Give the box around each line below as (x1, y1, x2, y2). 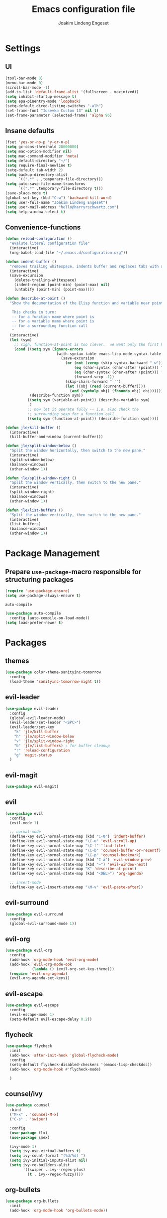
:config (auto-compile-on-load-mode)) (9, 615, 90, 620)
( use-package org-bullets (5, 1199, 59, 1204)
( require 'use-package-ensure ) (5, 589, 70, 594)
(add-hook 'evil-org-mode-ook (9, 962, 72, 967)
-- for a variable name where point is (11, 319, 94, 324)
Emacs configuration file (31, 3, 136, 15)
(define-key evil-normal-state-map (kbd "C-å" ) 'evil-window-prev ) (9, 857, 153, 862)
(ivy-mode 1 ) (9, 1144, 37, 1149)
